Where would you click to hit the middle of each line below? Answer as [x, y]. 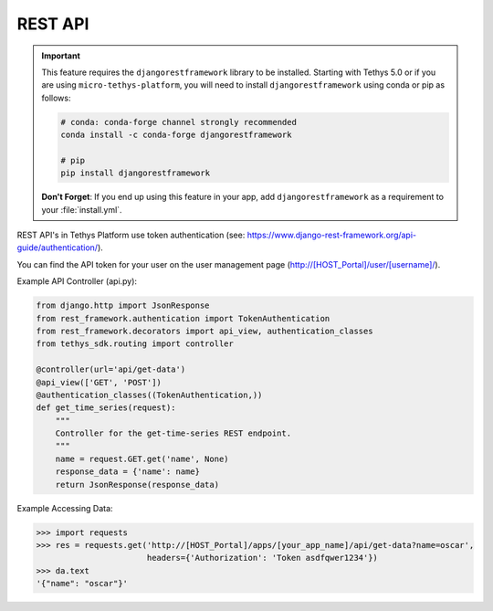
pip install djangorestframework [135, 173]
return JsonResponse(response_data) [137, 485]
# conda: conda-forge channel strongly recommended [178, 122]
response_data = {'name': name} [128, 472]
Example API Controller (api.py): [77, 281]
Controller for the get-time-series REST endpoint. [173, 433]
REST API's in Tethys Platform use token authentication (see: [131, 235]
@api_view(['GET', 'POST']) [99, 382]
